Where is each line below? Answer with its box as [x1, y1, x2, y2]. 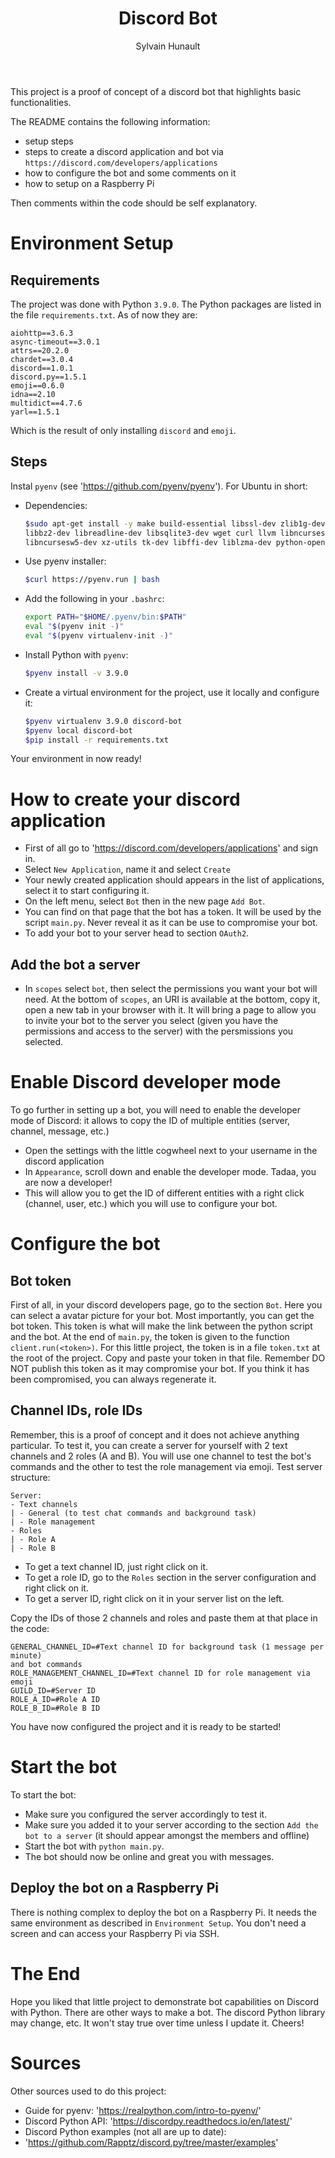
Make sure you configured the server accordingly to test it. [24, 1808, 268, 1820]
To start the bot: [10, 1788, 77, 1801]
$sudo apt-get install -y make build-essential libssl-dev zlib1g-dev [24, 518, 326, 529]
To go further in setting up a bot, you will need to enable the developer [10, 1104, 301, 1116]
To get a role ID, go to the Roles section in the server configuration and [24, 1571, 317, 1583]
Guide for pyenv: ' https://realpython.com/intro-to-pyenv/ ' [24, 2104, 262, 2116]
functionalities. [10, 96, 72, 108]
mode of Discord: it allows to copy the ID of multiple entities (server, [10, 1115, 291, 1127]
